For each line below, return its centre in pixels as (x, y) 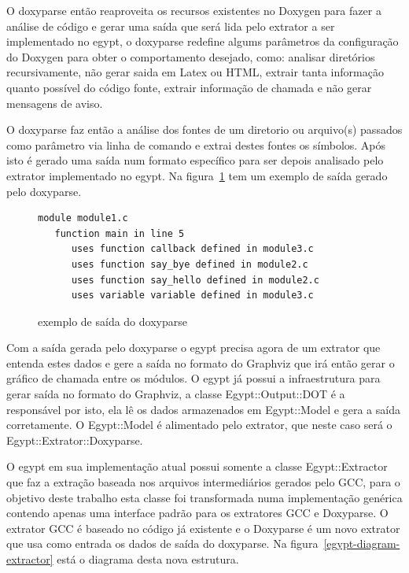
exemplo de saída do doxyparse (112, 321)
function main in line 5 (120, 233)
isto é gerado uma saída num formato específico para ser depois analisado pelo (195, 160)
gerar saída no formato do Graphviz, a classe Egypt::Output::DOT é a (176, 394)
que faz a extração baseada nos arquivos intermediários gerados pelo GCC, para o (203, 482)
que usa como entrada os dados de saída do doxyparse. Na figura (162, 543)
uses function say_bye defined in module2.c (190, 264)
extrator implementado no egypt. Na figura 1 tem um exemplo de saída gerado (197, 175)
